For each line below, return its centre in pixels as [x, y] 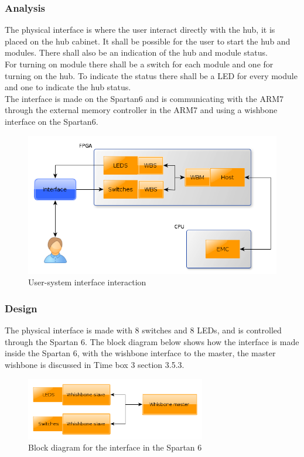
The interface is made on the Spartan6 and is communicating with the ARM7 [144, 98]
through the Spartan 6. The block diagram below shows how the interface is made [152, 341]
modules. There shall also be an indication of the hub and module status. [136, 52]
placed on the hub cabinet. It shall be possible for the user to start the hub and [148, 41]
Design [21, 308]
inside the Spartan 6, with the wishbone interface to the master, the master [140, 353]
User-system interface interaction [87, 282]
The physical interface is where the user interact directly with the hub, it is [140, 30]
